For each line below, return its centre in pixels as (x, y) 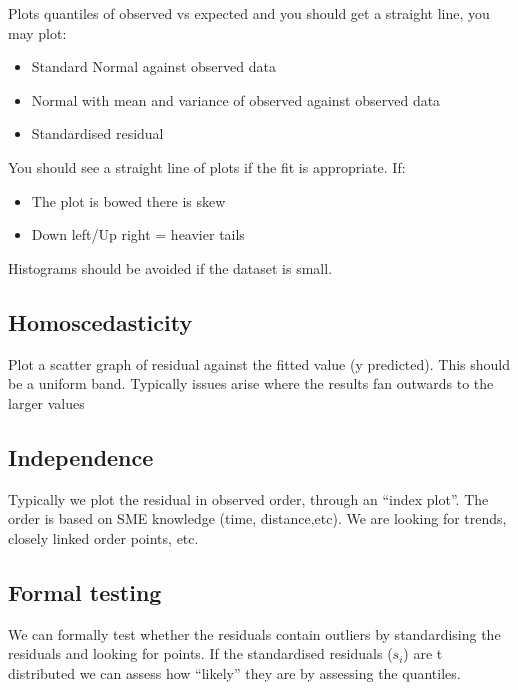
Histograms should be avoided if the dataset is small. (170, 267)
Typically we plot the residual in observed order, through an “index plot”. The (248, 498)
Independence (81, 456)
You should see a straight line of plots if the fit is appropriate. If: (207, 166)
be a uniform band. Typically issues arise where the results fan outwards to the (251, 383)
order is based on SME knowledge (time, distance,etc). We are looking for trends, (257, 518)
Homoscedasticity (100, 321)
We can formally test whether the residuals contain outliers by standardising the (254, 633)
